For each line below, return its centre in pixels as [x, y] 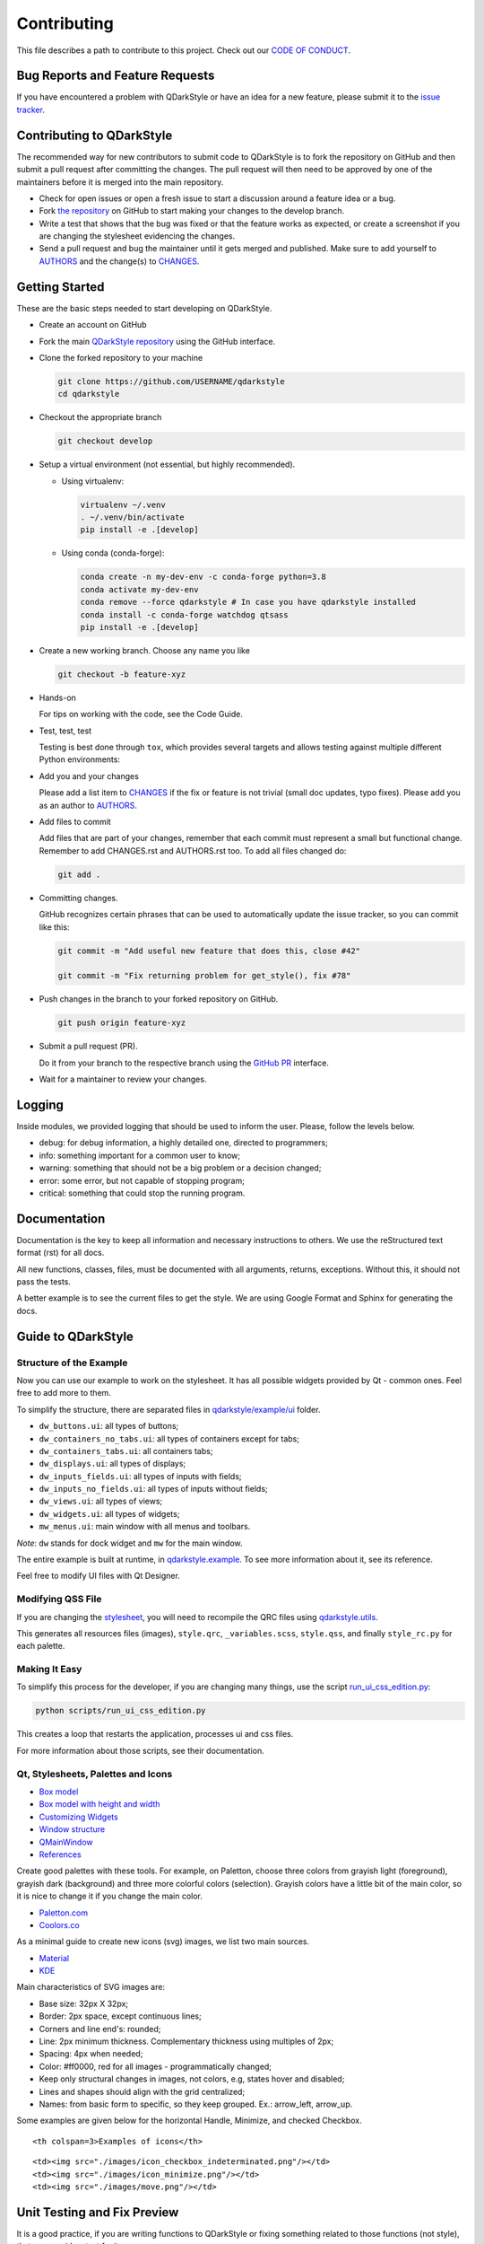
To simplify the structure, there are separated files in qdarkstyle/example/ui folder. [169, 1409]
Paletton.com [64, 1913]
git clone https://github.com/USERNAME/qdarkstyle [172, 381]
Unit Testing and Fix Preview [98, 2212]
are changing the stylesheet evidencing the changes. [137, 236]
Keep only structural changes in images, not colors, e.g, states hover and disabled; [192, 2079]
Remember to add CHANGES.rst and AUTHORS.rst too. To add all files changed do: [193, 850]
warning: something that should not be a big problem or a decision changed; [180, 1168]
